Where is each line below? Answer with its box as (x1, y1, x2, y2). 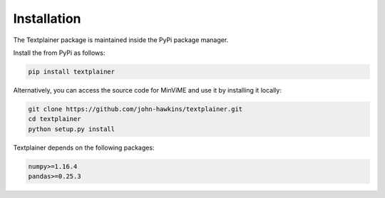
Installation (13, 11, 81, 26)
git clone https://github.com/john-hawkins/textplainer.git (28, 105, 243, 113)
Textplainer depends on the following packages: (13, 143, 155, 152)
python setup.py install (28, 125, 115, 133)
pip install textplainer (28, 68, 115, 75)
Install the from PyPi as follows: (13, 48, 106, 57)
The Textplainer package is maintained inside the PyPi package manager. (13, 36, 229, 44)
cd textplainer (28, 115, 81, 123)
